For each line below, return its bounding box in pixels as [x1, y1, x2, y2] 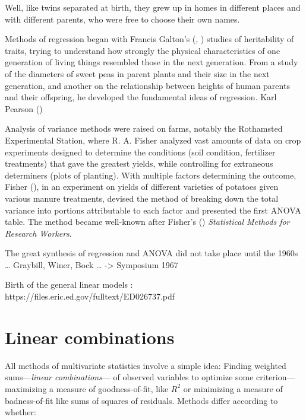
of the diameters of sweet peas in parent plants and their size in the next [5, 67, 270, 79]
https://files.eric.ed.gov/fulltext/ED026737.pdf [5, 290, 175, 303]
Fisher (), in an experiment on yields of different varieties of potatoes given [5, 180, 279, 193]
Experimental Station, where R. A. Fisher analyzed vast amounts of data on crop [5, 133, 301, 146]
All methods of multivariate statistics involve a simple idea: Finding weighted [5, 359, 286, 371]
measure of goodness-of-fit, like [56, 382, 169, 394]
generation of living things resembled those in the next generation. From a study [5, 56, 298, 68]
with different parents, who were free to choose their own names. [5, 12, 240, 25]
